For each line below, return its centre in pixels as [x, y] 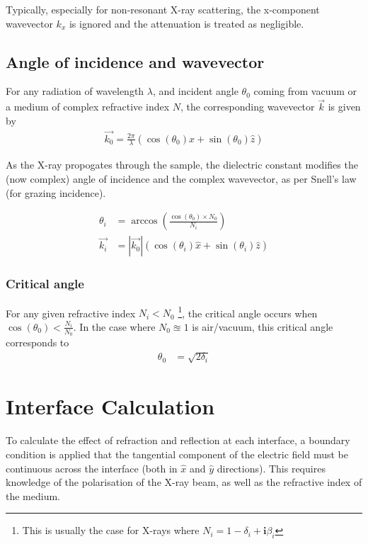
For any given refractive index [71, 313]
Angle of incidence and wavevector [135, 61]
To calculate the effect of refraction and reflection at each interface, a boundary [178, 440]
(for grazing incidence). [56, 192]
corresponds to [38, 342]
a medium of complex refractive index [88, 107]
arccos [144, 221]
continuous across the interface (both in [92, 468]
